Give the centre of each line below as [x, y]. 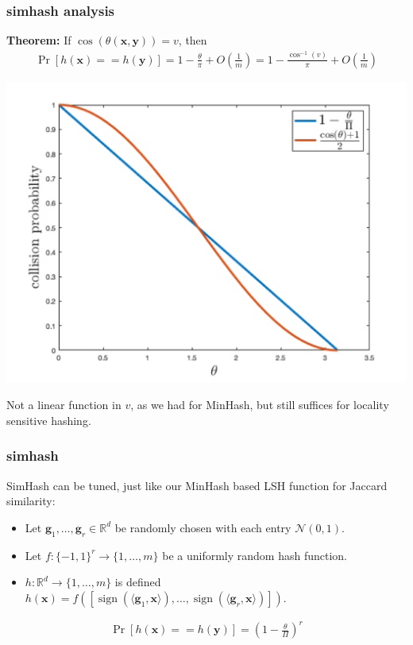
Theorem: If [39, 40]
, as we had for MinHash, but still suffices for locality [260, 405]
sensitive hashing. [49, 420]
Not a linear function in [64, 405]
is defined [138, 582]
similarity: [31, 501]
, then [193, 40]
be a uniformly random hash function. [255, 555]
